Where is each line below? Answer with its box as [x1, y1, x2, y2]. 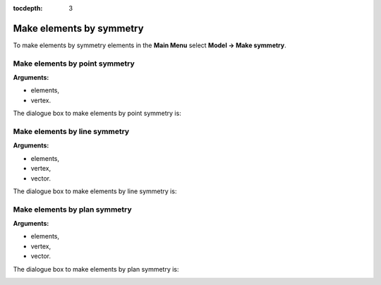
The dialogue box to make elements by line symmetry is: [13, 187, 177, 195]
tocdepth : [13, 4, 43, 12]
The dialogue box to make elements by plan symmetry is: [13, 265, 179, 273]
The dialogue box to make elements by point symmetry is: [13, 109, 181, 118]
